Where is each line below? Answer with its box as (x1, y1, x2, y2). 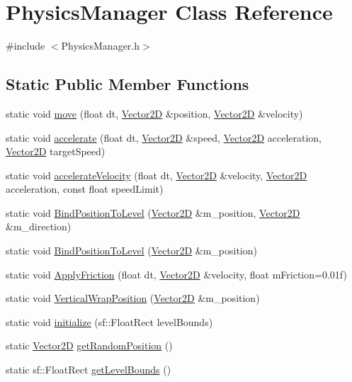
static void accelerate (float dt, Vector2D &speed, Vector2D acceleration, (6, 130, 322, 145)
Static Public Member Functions (6, 73, 249, 95)
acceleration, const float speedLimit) (6, 181, 164, 196)
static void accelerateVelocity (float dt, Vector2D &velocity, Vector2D (6, 167, 307, 182)
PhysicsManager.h (61, 38, 140, 53)
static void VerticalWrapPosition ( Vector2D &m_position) (6, 291, 260, 305)
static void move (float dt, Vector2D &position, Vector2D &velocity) (6, 106, 303, 120)
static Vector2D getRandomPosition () (6, 338, 173, 353)
